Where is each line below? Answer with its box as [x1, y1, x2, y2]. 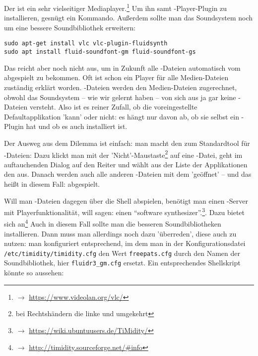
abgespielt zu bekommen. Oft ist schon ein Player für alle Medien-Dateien [4, 72, 229, 83]
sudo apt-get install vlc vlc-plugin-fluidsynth [4, 40, 168, 47]
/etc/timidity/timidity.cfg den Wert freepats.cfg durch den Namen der [4, 247, 240, 258]
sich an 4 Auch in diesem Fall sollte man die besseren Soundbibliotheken [4, 217, 221, 229]
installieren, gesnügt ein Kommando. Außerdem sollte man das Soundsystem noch [4, 12, 253, 23]
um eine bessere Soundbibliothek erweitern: [4, 22, 136, 32]
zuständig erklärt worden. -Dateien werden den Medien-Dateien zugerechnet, [4, 82, 237, 92]
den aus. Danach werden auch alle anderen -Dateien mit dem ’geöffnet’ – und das [4, 169, 252, 179]
